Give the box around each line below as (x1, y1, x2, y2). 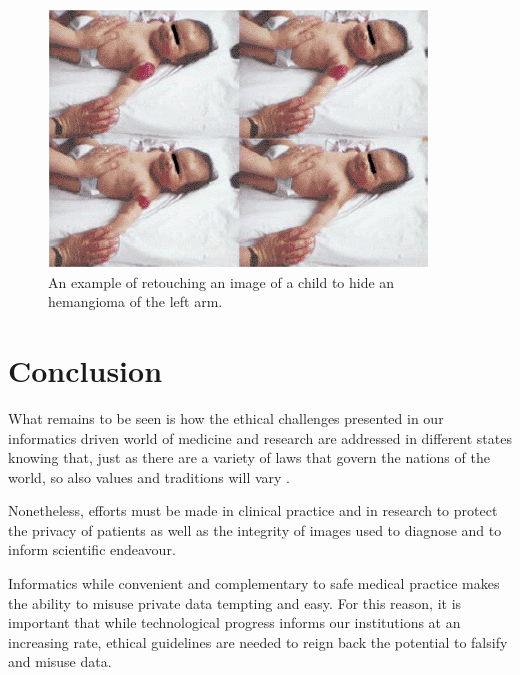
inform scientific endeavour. (8, 539, 176, 560)
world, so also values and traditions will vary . (8, 466, 291, 487)
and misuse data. (8, 651, 112, 672)
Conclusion (8, 349, 163, 390)
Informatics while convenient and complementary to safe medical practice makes (8, 573, 500, 594)
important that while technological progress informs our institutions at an (8, 612, 461, 633)
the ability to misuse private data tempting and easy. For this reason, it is (8, 592, 462, 613)
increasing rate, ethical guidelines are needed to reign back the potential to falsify (8, 631, 508, 652)
